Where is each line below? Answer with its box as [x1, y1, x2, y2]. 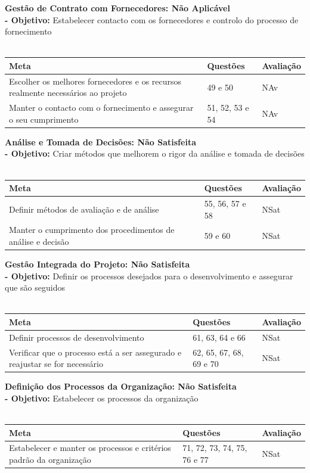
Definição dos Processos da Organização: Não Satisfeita [5, 380, 237, 393]
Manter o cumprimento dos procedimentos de [9, 223, 175, 236]
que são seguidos [5, 281, 65, 294]
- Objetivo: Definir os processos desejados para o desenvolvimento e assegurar [5, 269, 293, 282]
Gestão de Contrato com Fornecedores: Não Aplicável [5, 2, 230, 14]
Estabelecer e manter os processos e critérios [9, 441, 171, 454]
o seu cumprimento [9, 113, 79, 125]
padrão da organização [9, 453, 91, 466]
